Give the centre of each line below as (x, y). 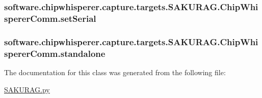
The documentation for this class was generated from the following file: (115, 72)
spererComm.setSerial (50, 18)
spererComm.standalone (55, 53)
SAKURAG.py (27, 89)
